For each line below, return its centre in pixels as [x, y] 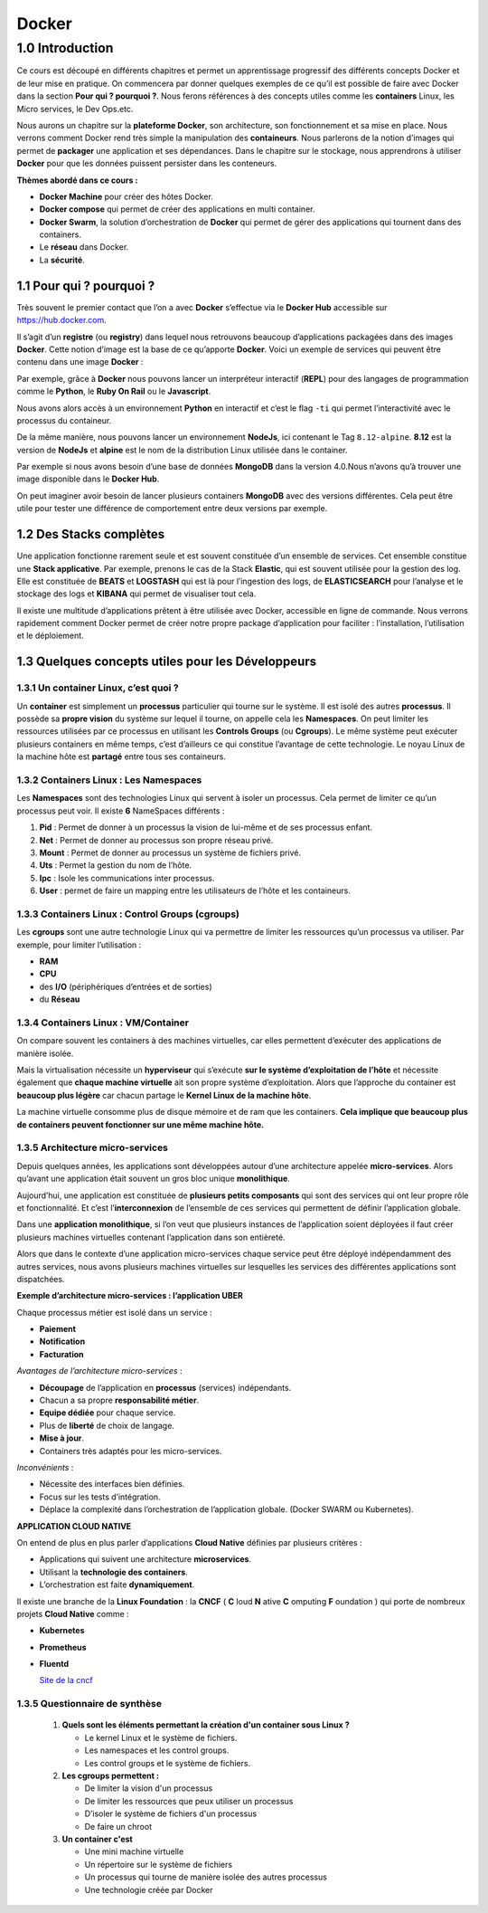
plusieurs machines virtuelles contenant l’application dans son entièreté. [151, 1237]
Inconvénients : [45, 1467]
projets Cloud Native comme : [73, 1613]
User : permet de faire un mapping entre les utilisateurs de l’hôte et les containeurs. [195, 890]
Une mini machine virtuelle [134, 1851]
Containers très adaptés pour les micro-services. [131, 1451]
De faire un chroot [118, 1826]
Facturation [62, 1354]
